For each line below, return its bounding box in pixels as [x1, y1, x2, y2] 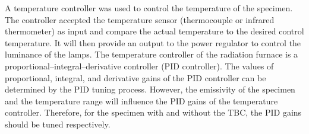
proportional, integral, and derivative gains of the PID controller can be [5, 71, 266, 84]
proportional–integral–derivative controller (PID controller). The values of [5, 59, 274, 72]
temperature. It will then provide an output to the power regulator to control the [5, 36, 301, 49]
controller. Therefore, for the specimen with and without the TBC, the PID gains [5, 106, 302, 119]
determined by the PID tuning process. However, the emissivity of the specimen [5, 83, 295, 95]
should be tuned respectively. [5, 117, 111, 130]
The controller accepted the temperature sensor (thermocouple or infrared [5, 13, 275, 25]
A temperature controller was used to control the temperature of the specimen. [5, 2, 293, 14]
